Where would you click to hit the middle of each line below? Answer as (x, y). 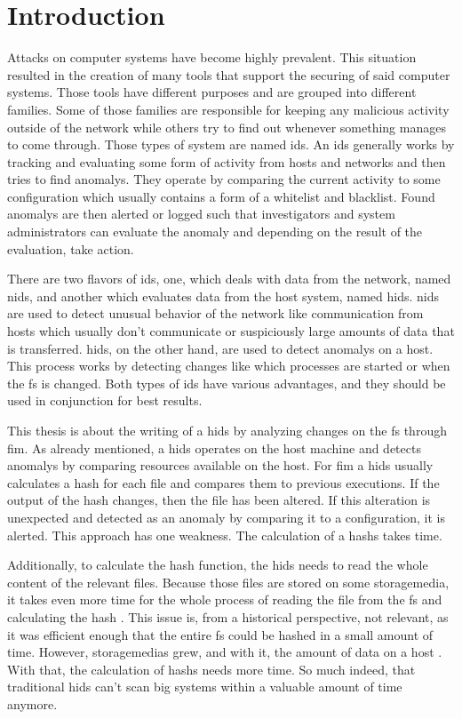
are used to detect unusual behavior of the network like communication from (215, 313)
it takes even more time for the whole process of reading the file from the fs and (225, 599)
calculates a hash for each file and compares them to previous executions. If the (223, 482)
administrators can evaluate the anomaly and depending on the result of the (215, 232)
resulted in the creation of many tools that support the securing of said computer (229, 74)
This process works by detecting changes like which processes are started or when (229, 366)
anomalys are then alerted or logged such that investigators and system (201, 214)
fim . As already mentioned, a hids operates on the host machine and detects (214, 447)
